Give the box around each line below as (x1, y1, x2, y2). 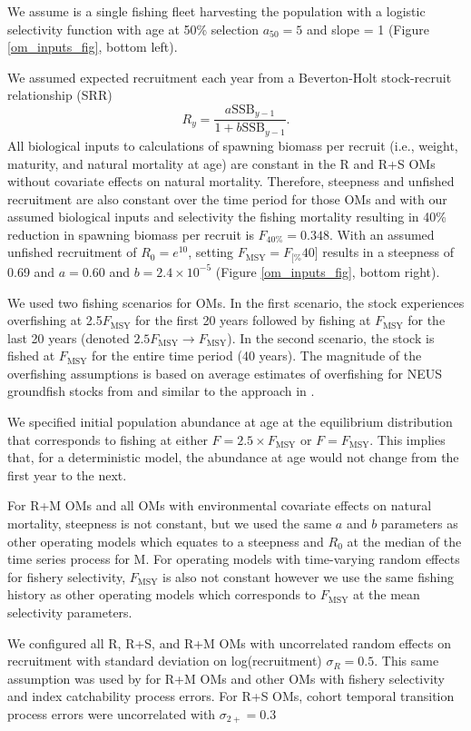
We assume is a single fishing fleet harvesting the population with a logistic (7, 2, 426, 20)
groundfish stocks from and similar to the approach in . (7, 381, 315, 400)
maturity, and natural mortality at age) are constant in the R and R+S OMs (7, 153, 436, 173)
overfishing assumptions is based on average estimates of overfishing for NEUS (7, 363, 442, 382)
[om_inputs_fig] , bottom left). (7, 37, 178, 56)
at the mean (352, 585, 420, 604)
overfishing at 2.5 (7, 311, 103, 330)
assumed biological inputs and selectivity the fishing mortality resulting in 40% (7, 207, 446, 226)
